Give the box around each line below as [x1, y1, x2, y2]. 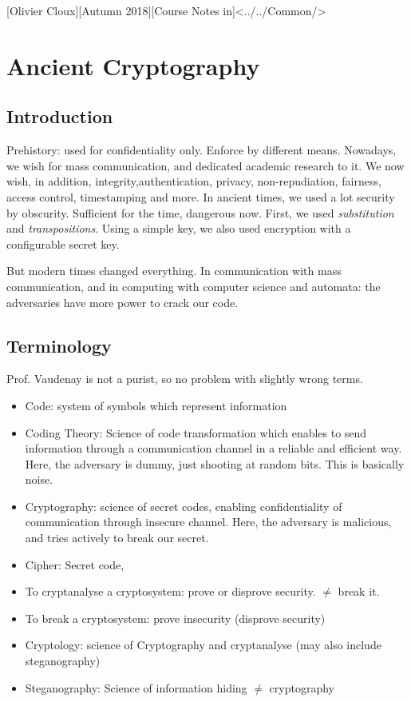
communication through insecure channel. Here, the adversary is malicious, [25, 513, 392, 530]
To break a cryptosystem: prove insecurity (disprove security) [25, 609, 326, 626]
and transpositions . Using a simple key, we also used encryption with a [6, 220, 351, 237]
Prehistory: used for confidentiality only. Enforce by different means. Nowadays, [6, 142, 397, 158]
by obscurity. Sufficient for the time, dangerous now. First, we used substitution [6, 204, 394, 221]
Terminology [6, 333, 112, 357]
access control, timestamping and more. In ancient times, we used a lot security [6, 188, 395, 205]
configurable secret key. [6, 235, 120, 252]
